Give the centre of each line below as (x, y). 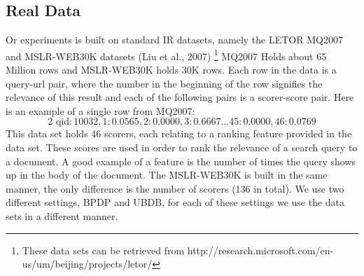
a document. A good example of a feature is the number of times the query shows (181, 161)
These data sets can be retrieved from (103, 250)
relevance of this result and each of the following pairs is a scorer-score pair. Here (180, 97)
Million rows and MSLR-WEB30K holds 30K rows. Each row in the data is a (171, 70)
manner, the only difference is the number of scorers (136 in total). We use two (175, 188)
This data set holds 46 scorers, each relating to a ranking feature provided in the (179, 133)
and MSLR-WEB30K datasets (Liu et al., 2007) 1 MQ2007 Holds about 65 (166, 55)
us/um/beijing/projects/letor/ (87, 264)
